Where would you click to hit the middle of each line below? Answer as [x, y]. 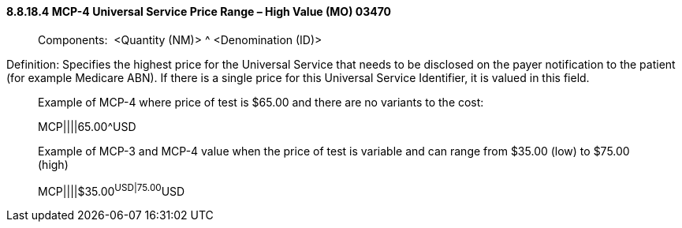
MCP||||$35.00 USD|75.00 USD [112, 190]
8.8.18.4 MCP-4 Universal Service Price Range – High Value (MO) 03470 [199, 11]
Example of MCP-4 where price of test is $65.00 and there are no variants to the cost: [261, 102]
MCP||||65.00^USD [87, 126]
